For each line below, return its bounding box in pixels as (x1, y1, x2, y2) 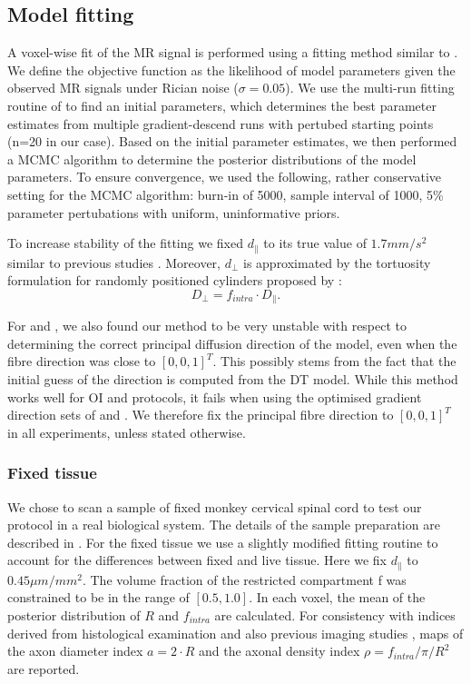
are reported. (7, 659, 80, 678)
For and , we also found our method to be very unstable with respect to (7, 316, 407, 335)
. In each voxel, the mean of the (249, 588, 426, 607)
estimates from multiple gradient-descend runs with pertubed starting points (7, 114, 434, 133)
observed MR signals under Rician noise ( (7, 78, 239, 97)
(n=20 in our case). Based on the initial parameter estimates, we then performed (7, 132, 457, 151)
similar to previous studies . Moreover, (7, 253, 221, 272)
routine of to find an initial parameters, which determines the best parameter (7, 95, 437, 114)
